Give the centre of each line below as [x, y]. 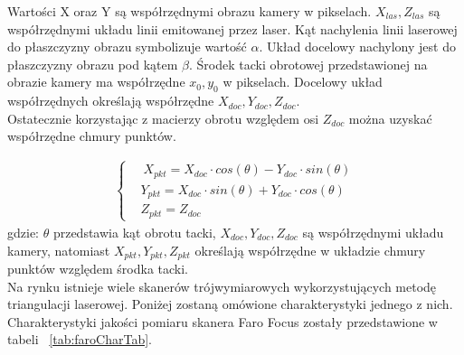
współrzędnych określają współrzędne [111, 101]
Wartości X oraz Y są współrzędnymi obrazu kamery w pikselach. [189, 11]
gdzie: [23, 232]
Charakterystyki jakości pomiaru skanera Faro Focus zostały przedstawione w [223, 321]
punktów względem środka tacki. [98, 268]
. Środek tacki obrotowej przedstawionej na [308, 64]
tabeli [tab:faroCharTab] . [80, 339]
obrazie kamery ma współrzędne [96, 82]
